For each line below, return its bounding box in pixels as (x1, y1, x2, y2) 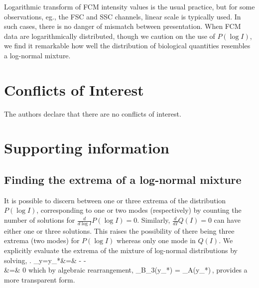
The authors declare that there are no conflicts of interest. (4, 108, 181, 119)
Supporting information (4, 138, 169, 158)
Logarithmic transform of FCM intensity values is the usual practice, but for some (4, 1, 255, 11)
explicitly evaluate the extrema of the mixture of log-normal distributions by (4, 245, 238, 256)
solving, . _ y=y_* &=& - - (4, 255, 86, 265)
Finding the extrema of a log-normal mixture (4, 172, 242, 187)
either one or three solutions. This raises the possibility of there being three (4, 225, 235, 236)
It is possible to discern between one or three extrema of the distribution (4, 195, 226, 205)
